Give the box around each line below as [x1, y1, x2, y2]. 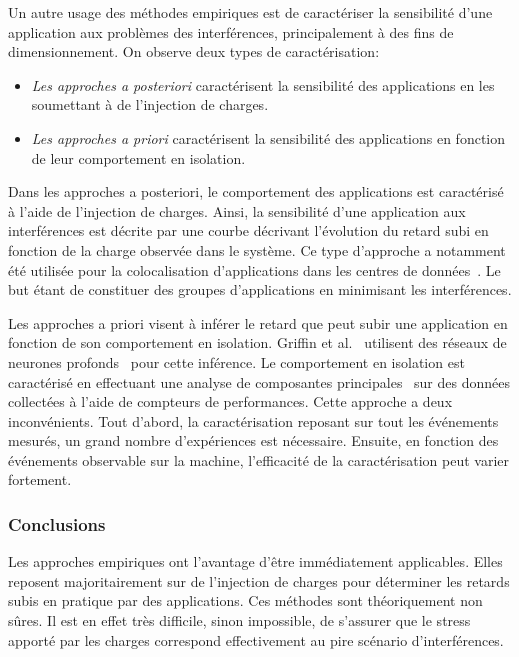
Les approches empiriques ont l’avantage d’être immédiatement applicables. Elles [8, 551, 503, 572]
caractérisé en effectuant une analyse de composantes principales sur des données [8, 371, 510, 392]
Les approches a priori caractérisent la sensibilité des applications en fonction [31, 127, 506, 148]
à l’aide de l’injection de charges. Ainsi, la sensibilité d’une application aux [8, 200, 466, 221]
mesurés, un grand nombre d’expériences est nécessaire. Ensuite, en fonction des [8, 430, 499, 451]
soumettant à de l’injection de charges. [31, 94, 269, 115]
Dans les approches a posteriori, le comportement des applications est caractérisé [8, 181, 504, 202]
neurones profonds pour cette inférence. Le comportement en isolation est [8, 351, 465, 372]
